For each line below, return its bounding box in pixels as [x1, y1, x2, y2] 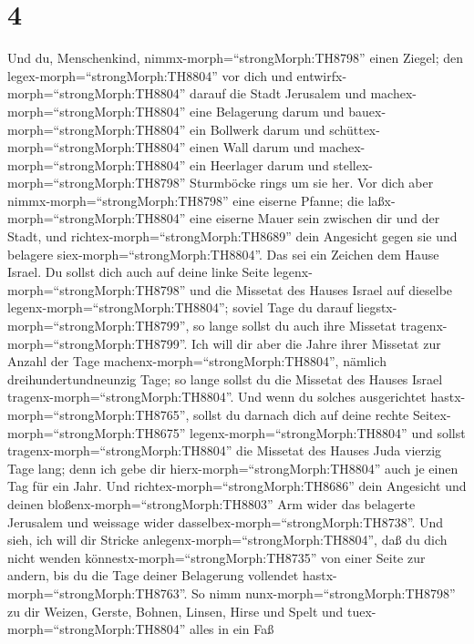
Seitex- [412, 405, 451, 424]
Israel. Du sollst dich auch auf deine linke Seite [7, 262, 270, 281]
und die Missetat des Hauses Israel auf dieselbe [190, 280, 453, 299]
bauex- [348, 101, 386, 120]
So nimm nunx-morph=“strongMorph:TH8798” [191, 583, 456, 602]
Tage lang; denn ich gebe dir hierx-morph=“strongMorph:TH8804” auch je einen [7, 458, 459, 477]
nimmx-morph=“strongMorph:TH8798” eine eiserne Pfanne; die [7, 190, 364, 210]
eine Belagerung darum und [190, 101, 345, 120]
